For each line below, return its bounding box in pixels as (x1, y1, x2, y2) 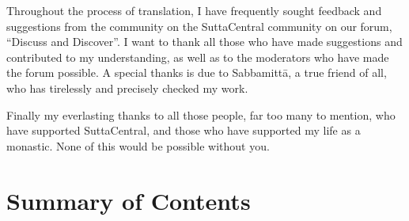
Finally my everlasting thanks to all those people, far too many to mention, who (6, 106, 396, 123)
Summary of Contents (6, 184, 251, 216)
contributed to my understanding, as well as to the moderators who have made (6, 48, 389, 65)
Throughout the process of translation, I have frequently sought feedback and (6, 2, 382, 18)
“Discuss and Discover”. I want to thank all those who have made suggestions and (6, 33, 403, 50)
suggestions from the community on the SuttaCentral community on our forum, (6, 17, 392, 34)
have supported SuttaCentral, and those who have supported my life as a (6, 122, 361, 139)
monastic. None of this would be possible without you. (6, 137, 270, 154)
